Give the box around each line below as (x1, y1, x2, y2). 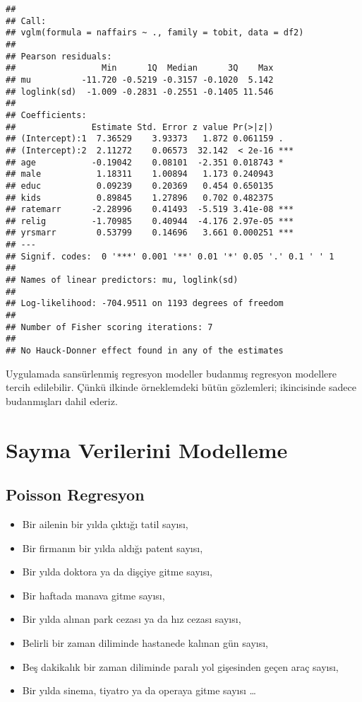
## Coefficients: (6, 110, 87, 120)
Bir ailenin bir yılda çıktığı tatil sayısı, (22, 517, 188, 532)
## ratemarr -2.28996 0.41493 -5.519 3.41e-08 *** (6, 204, 294, 215)
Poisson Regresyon (6, 484, 145, 505)
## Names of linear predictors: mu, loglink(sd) (6, 275, 239, 286)
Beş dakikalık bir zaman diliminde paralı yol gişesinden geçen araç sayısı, (22, 659, 339, 674)
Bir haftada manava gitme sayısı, (22, 587, 165, 602)
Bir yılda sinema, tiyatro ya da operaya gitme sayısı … (22, 683, 256, 698)
